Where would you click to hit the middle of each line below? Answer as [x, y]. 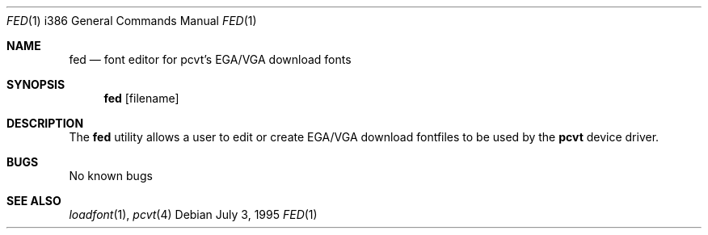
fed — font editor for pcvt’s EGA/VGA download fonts [210, 59]
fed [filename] [141, 98]
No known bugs [111, 176]
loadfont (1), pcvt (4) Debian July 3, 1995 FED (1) [193, 214]
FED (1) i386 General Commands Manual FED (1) [132, 21]
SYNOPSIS [36, 84]
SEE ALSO [34, 201]
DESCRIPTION [45, 123]
